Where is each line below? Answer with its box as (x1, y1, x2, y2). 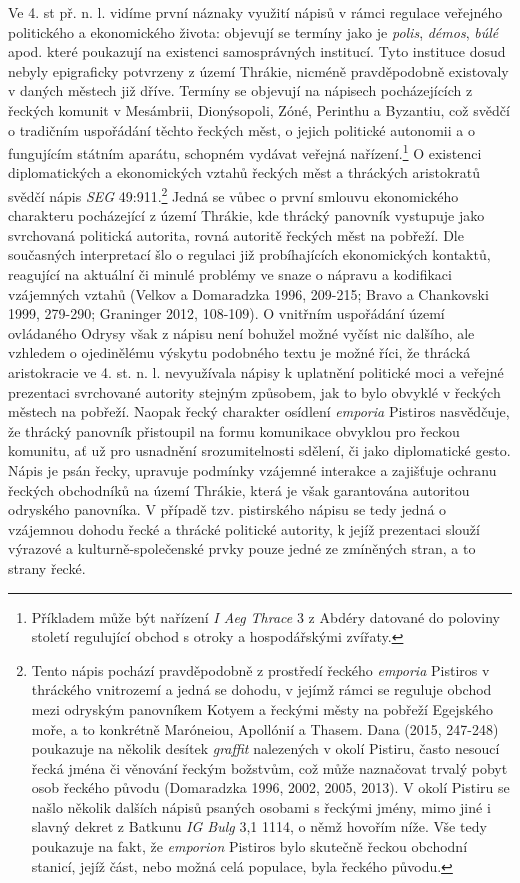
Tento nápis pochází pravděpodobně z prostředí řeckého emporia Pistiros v (31, 659, 490, 680)
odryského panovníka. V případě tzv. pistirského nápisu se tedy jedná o (8, 499, 447, 520)
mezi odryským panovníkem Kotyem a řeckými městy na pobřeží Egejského (31, 698, 494, 719)
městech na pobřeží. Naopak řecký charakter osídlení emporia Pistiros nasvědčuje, (8, 401, 510, 422)
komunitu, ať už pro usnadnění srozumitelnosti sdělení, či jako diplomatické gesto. (8, 440, 511, 461)
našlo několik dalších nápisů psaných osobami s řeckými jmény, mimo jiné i (31, 796, 491, 817)
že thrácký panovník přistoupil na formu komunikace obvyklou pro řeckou (8, 420, 460, 441)
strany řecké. (8, 557, 86, 578)
